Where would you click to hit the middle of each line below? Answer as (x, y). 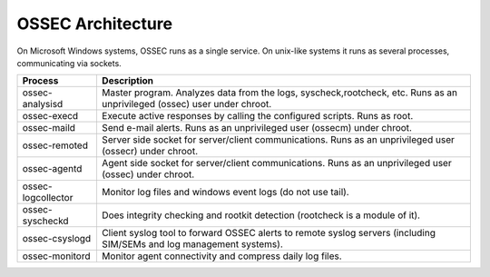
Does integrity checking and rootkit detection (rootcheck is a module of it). (261, 215)
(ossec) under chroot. (148, 174)
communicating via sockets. (69, 63)
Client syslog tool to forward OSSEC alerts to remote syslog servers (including (268, 233)
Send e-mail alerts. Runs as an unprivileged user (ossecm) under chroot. (257, 128)
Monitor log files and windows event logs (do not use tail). (225, 193)
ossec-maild (49, 128)
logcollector (48, 198)
